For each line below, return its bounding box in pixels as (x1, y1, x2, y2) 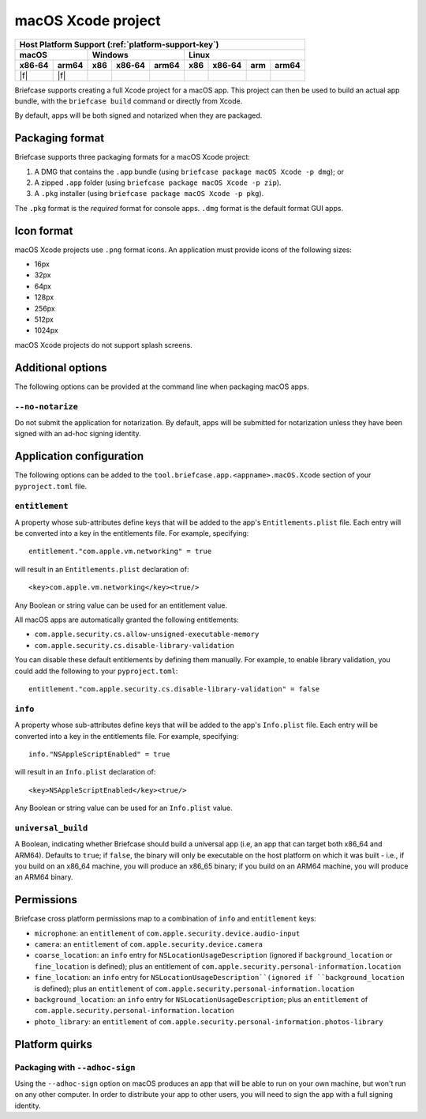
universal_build (14, 823, 88, 833)
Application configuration (14, 450, 144, 463)
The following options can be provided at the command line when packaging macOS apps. (14, 382, 309, 391)
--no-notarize (14, 401, 79, 412)
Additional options (14, 360, 107, 375)
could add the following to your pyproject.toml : (14, 666, 178, 676)
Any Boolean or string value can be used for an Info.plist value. (14, 803, 233, 813)
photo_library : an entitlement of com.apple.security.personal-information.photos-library (34, 1016, 383, 1027)
